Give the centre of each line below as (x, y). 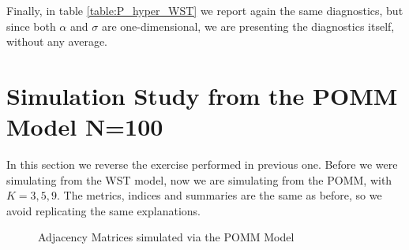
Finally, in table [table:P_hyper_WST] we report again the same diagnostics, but (205, 10)
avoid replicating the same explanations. (103, 210)
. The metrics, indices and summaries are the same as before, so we (220, 195)
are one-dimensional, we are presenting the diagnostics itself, (248, 26)
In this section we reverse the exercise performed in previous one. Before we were (202, 164)
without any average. (57, 41)
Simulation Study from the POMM (202, 95)
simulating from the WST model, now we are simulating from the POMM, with (199, 179)
